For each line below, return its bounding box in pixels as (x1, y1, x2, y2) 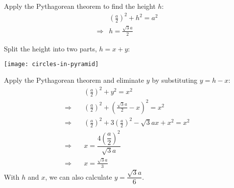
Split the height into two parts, (4, 43, 97, 53)
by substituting (152, 74, 198, 85)
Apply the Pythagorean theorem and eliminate (4, 74, 144, 85)
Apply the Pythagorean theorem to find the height (4, 1, 156, 11)
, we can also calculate (45, 171, 112, 182)
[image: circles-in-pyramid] (4, 61, 99, 68)
